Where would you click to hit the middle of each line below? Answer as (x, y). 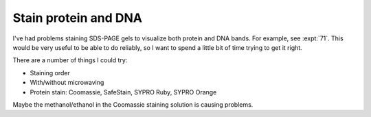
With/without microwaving (67, 83)
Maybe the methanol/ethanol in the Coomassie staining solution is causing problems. (133, 104)
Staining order (50, 73)
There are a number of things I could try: (70, 60)
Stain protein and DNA (77, 18)
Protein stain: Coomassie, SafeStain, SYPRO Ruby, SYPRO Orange (123, 92)
